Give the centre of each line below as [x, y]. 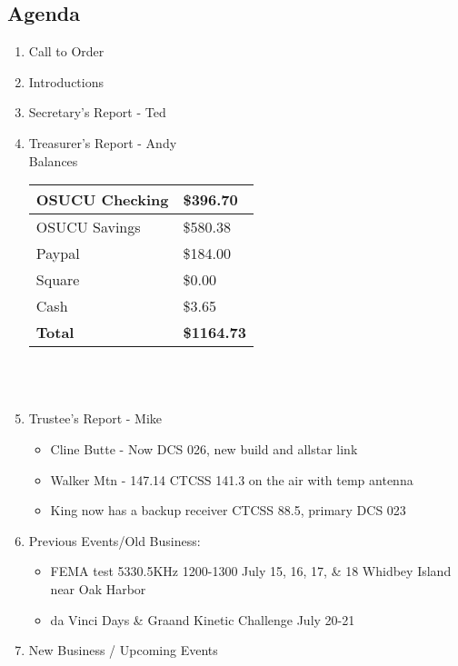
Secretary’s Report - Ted [97, 112]
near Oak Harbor [98, 588]
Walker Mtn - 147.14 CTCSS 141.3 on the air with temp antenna [232, 479]
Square [58, 280]
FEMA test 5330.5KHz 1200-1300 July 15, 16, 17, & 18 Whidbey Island [251, 571]
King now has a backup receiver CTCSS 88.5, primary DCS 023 [228, 510]
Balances [53, 160]
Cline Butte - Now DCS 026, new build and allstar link [204, 448]
